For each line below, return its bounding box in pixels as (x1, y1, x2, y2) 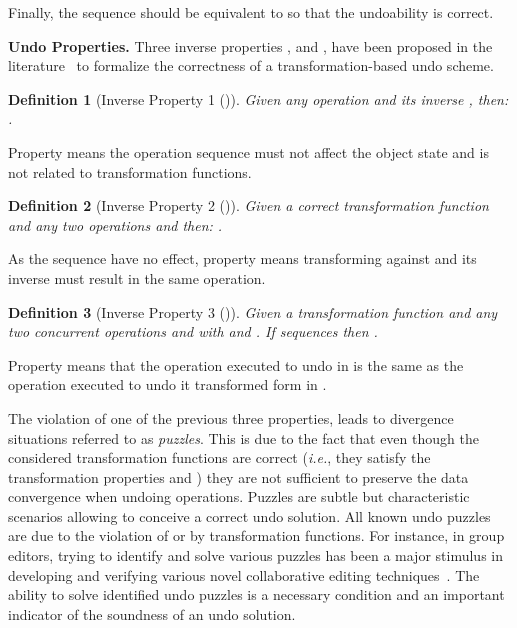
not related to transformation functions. (8, 161, 252, 182)
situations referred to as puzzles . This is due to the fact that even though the (8, 427, 479, 448)
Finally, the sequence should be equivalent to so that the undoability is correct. (8, 2, 494, 22)
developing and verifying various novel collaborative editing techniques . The (8, 564, 480, 585)
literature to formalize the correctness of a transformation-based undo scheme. (8, 55, 494, 76)
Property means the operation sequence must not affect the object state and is (8, 141, 489, 162)
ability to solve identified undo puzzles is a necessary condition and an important (8, 584, 505, 605)
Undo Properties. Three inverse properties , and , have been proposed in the (8, 35, 493, 56)
